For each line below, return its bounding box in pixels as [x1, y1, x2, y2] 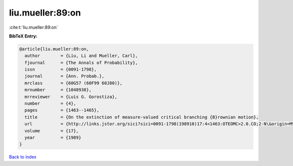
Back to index [9, 154, 37, 160]
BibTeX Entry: [9, 33, 38, 39]
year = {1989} [24, 135, 82, 140]
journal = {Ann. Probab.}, [24, 74, 105, 79]
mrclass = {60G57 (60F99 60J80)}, [24, 80, 123, 86]
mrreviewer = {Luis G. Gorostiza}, [24, 94, 117, 99]
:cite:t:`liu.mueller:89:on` [9, 24, 58, 30]
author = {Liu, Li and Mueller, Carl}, [24, 53, 138, 58]
